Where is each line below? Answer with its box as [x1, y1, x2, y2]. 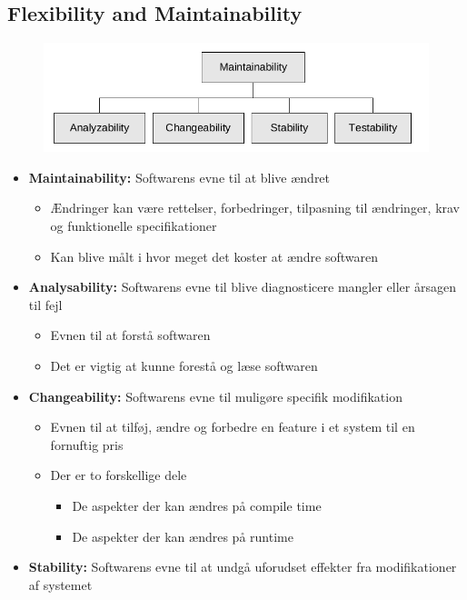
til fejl [28, 295, 63, 314]
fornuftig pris [50, 435, 124, 454]
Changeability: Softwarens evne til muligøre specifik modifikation [28, 386, 402, 405]
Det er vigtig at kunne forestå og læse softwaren [50, 355, 318, 375]
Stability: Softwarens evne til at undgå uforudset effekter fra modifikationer [28, 557, 457, 576]
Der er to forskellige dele [50, 465, 187, 485]
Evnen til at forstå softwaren [50, 325, 211, 345]
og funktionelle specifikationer [50, 215, 217, 235]
